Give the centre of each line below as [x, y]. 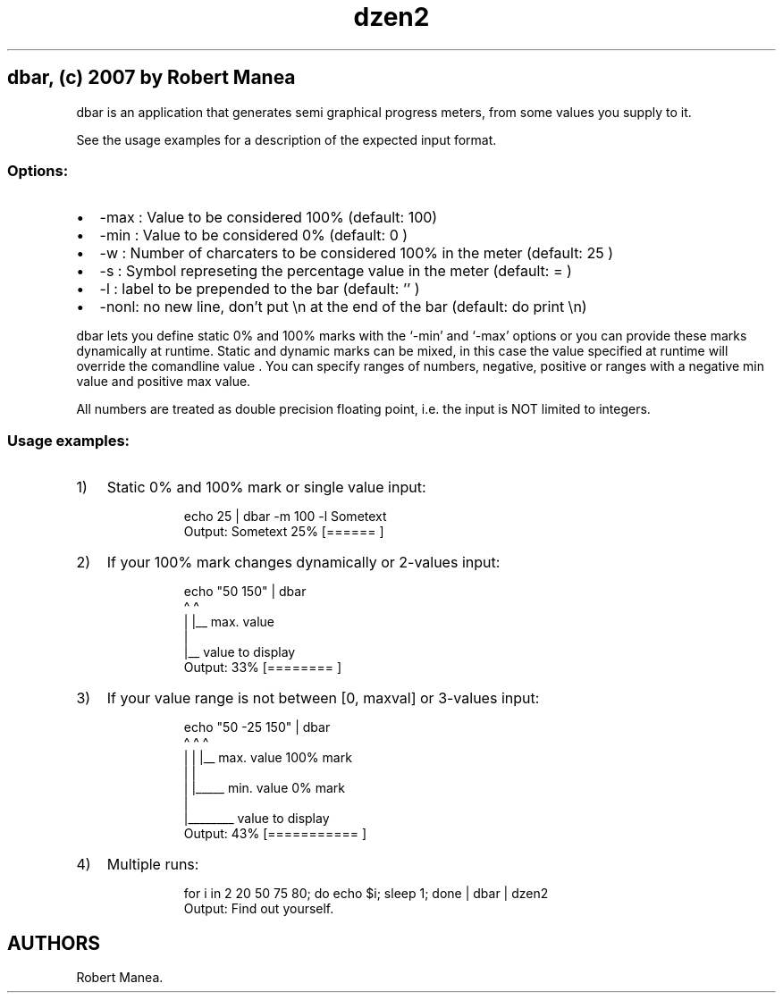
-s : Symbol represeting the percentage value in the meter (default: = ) [336, 271]
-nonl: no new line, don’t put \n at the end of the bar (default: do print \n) [343, 307]
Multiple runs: [153, 865]
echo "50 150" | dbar [245, 592]
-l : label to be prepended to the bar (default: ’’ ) [260, 289]
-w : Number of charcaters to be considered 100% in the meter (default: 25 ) [357, 253]
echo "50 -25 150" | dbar [257, 727]
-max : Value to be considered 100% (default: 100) [269, 218]
